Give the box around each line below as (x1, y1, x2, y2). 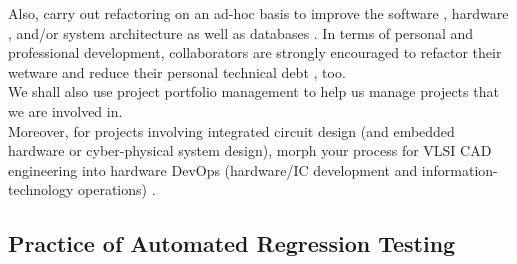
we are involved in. (8, 100, 123, 121)
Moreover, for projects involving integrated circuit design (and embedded (8, 120, 455, 141)
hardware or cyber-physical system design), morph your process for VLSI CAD (8, 140, 492, 161)
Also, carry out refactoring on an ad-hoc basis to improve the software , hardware (8, 3, 509, 23)
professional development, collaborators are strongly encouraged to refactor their (8, 42, 502, 63)
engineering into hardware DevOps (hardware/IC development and (8, 159, 418, 180)
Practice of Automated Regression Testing (8, 228, 456, 259)
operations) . (77, 179, 156, 200)
